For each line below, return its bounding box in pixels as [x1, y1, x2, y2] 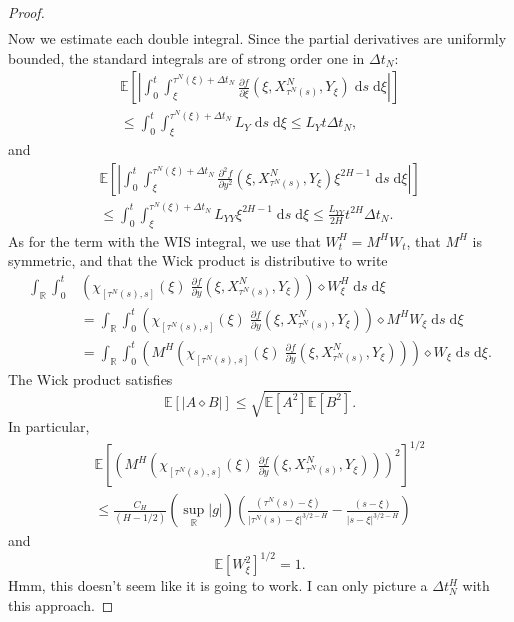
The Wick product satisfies [8, 368, 173, 389]
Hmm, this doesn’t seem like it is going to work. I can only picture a [8, 575, 428, 596]
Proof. [8, 2, 45, 22]
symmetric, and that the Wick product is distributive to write [8, 250, 388, 271]
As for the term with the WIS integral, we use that [8, 230, 321, 251]
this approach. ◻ [8, 594, 114, 615]
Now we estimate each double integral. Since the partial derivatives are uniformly [8, 28, 507, 49]
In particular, [8, 416, 90, 437]
